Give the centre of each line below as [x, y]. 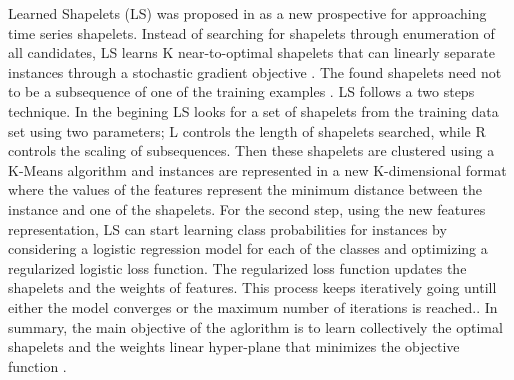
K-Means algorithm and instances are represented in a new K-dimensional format [257, 169]
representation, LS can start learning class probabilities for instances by [227, 228]
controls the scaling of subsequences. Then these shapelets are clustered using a [251, 150]
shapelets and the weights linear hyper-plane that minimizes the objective [234, 346]
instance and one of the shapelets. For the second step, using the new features [247, 208]
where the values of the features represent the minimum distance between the [245, 189]
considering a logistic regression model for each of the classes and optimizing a [248, 248]
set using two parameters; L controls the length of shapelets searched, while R [247, 130]
